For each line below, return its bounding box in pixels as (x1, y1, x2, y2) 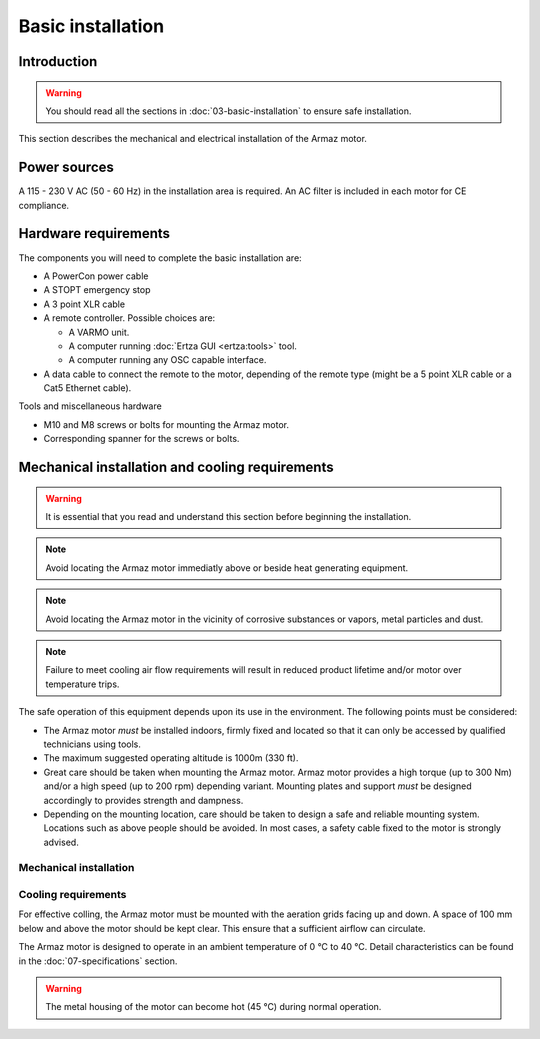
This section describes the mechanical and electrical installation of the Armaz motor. (18, 133, 367, 145)
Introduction (18, 53, 98, 70)
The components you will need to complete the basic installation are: (18, 251, 302, 264)
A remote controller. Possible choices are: (43, 312, 216, 324)
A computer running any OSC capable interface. (68, 354, 267, 366)
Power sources (18, 159, 115, 176)
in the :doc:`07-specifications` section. (18, 955, 178, 967)
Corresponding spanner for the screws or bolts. (43, 433, 240, 445)
